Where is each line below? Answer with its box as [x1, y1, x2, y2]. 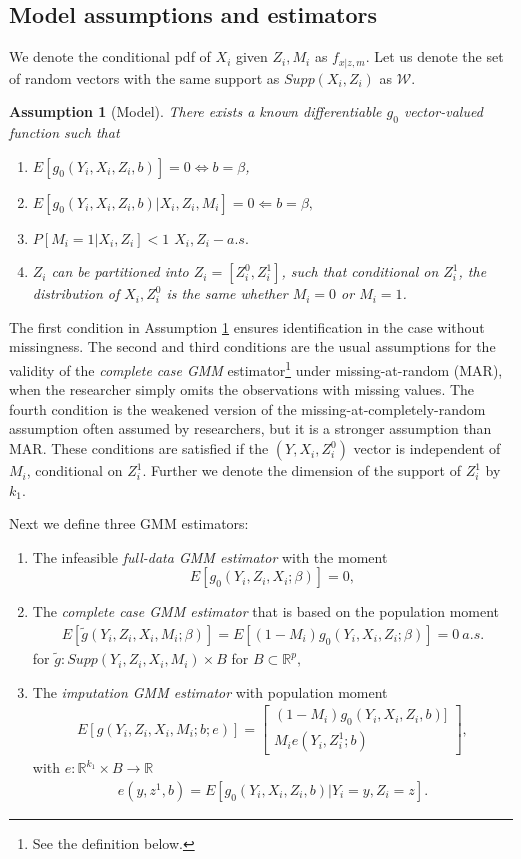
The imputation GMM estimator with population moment [32, 681, 388, 702]
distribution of [32, 283, 120, 304]
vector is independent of [353, 438, 501, 459]
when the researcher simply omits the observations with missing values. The [9, 379, 475, 400]
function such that [9, 122, 120, 143]
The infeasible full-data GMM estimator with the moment [32, 546, 388, 567]
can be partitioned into [51, 261, 189, 282]
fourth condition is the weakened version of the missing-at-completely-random [9, 398, 486, 419]
